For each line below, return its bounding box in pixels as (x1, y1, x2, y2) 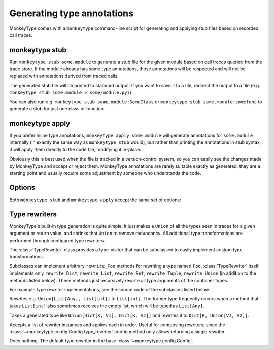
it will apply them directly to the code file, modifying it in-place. (9, 146, 142, 152)
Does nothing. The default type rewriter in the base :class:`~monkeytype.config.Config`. (9, 338, 194, 344)
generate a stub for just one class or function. (9, 106, 105, 112)
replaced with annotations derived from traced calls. (9, 73, 119, 79)
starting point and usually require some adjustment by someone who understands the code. (9, 170, 201, 176)
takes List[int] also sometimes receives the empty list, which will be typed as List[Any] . (9, 303, 204, 309)
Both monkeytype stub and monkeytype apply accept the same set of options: (9, 197, 181, 203)
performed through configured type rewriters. (9, 237, 105, 243)
